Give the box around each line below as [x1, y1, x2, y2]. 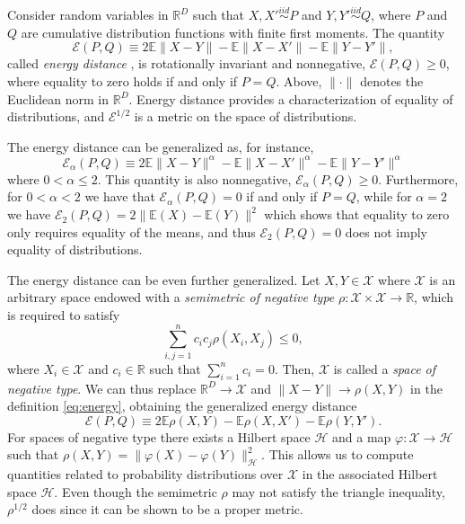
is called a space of [333, 359, 436, 377]
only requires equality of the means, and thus [7, 222, 256, 241]
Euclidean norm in [7, 89, 110, 108]
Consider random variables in [7, 5, 169, 24]
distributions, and [7, 107, 105, 126]
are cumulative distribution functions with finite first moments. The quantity [21, 22, 445, 41]
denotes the [360, 72, 424, 90]
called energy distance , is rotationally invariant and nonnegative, [7, 54, 366, 73]
